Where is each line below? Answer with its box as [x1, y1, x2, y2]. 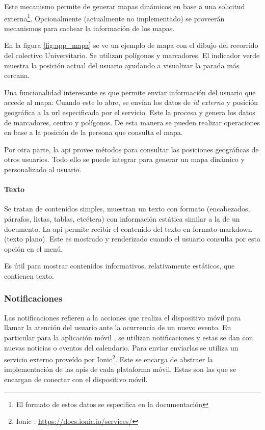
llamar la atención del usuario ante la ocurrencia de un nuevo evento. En [4, 322, 231, 333]
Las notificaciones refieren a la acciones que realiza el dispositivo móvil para [4, 312, 241, 322]
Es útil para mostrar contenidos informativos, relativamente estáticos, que [4, 260, 235, 271]
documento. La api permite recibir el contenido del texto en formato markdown [4, 223, 252, 234]
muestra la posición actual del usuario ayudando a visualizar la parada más [4, 60, 240, 70]
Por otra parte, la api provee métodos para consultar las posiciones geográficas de [4, 144, 259, 154]
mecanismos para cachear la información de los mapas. [4, 22, 175, 33]
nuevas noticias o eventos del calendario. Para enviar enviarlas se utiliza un [4, 342, 238, 353]
